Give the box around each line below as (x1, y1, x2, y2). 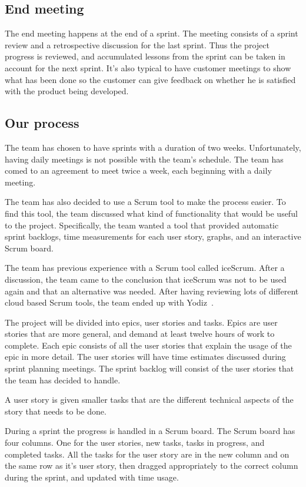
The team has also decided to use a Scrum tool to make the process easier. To (5, 196, 286, 208)
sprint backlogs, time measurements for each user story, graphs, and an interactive (5, 230, 301, 243)
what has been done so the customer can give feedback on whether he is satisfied (5, 73, 296, 85)
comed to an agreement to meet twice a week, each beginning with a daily (5, 164, 272, 177)
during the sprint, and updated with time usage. (5, 471, 179, 483)
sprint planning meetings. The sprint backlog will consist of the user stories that (5, 362, 294, 375)
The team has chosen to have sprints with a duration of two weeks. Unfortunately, (5, 141, 301, 153)
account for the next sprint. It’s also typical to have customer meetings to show (5, 61, 291, 74)
